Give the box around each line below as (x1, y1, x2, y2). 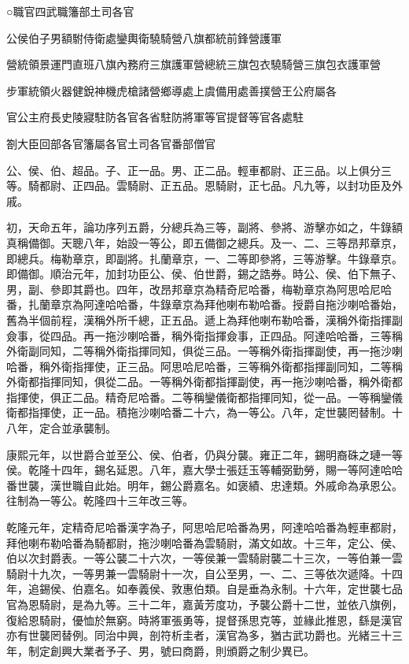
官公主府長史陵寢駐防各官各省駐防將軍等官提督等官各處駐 (6, 109, 304, 125)
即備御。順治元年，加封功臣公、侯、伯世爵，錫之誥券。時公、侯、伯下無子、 (6, 265, 403, 282)
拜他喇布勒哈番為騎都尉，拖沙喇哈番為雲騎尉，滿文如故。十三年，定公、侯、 (6, 534, 403, 551)
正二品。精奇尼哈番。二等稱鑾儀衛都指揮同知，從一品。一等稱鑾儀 (61, 388, 403, 405)
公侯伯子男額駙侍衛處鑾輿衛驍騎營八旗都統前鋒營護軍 (6, 29, 282, 46)
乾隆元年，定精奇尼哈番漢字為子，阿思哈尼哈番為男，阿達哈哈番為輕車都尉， (6, 519, 403, 536)
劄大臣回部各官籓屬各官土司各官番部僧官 (6, 135, 216, 151)
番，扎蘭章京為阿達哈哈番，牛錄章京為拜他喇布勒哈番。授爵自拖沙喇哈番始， (6, 296, 403, 313)
